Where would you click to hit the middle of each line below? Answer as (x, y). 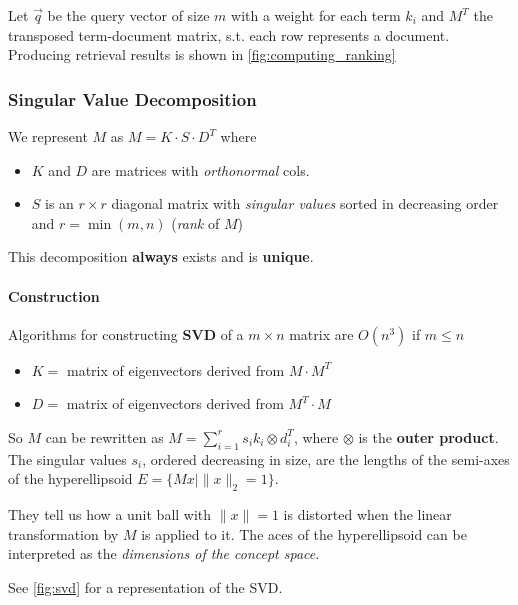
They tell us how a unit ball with (110, 514)
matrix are (321, 333)
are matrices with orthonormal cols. (200, 169)
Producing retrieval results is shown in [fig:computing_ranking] (202, 54)
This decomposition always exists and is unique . (161, 256)
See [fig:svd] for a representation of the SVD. (145, 586)
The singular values (67, 458)
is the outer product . (428, 436)
